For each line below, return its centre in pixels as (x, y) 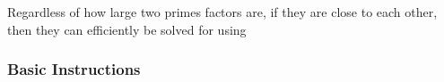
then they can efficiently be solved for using (127, 29)
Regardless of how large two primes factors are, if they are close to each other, (222, 12)
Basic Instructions (74, 69)
